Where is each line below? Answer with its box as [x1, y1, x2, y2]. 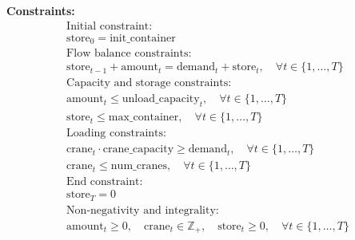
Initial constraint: [66, 20, 153, 32]
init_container [110, 32, 176, 44]
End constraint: [66, 176, 143, 188]
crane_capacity [102, 144, 174, 155]
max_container [108, 112, 179, 124]
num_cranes [110, 160, 167, 172]
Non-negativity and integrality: [66, 204, 219, 216]
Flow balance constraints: [66, 48, 192, 60]
